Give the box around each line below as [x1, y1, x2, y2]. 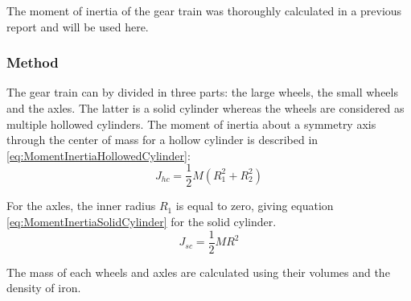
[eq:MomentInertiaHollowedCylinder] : [6, 146, 191, 163]
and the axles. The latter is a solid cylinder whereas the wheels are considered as [6, 100, 405, 116]
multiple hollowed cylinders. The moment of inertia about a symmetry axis [6, 115, 376, 132]
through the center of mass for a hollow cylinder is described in [6, 131, 319, 148]
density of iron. [6, 279, 81, 296]
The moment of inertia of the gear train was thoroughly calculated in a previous [6, 2, 402, 19]
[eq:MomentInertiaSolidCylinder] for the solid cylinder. [6, 213, 277, 230]
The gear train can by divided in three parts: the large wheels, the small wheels [6, 84, 398, 101]
